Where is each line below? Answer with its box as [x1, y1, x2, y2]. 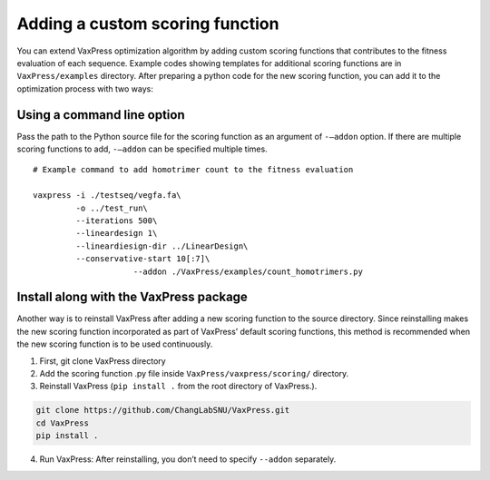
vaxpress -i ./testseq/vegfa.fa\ [33, 191, 181, 201]
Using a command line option [16, 107, 185, 122]
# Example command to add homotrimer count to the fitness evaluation [33, 164, 354, 175]
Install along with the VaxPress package [16, 289, 249, 305]
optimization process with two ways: [16, 83, 154, 94]
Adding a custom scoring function [16, 14, 279, 34]
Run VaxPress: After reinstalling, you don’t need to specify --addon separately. [39, 454, 337, 465]
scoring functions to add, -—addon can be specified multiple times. [16, 143, 268, 154]
